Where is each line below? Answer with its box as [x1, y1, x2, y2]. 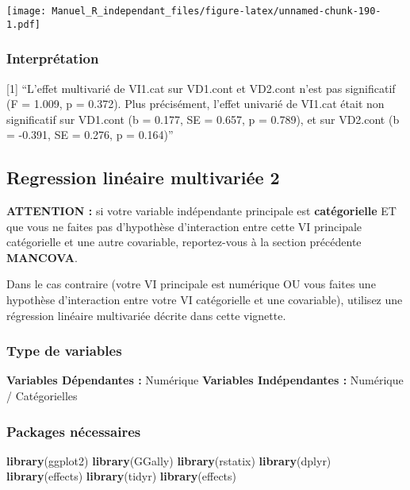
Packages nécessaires [6, 421, 141, 441]
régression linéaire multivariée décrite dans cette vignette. [6, 307, 286, 323]
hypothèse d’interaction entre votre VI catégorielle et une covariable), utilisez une [6, 291, 403, 308]
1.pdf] [6, 18, 40, 30]
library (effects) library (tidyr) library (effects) [6, 468, 237, 484]
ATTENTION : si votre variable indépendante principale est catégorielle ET [6, 203, 397, 219]
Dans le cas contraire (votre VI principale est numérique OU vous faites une [6, 276, 376, 292]
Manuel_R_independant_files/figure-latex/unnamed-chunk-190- [52, 6, 381, 17]
